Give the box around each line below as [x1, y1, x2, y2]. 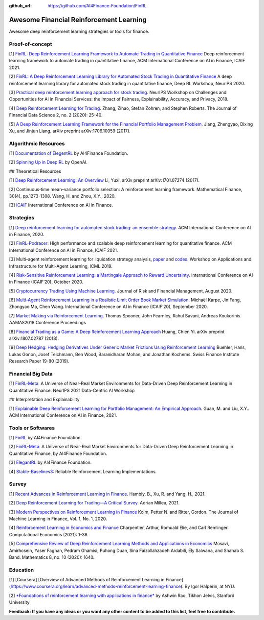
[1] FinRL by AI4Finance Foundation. [9, 435, 82, 441]
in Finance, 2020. [9, 231, 44, 237]
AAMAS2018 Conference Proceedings [9, 320, 86, 326]
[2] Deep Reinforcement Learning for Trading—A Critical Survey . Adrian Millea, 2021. [9, 500, 180, 506]
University [9, 599, 30, 605]
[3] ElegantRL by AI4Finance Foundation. [9, 459, 92, 465]
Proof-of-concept [9, 41, 52, 48]
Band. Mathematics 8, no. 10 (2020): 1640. [9, 554, 95, 560]
